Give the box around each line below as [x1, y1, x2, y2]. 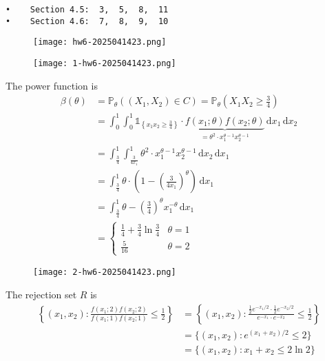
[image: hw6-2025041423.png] [33, 37, 167, 48]
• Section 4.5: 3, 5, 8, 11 [6, 5, 169, 14]
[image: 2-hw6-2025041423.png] [33, 267, 176, 278]
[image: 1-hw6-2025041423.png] [33, 58, 176, 68]
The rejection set [6, 287, 77, 301]
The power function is [6, 78, 98, 92]
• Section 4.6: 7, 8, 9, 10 [6, 16, 169, 26]
